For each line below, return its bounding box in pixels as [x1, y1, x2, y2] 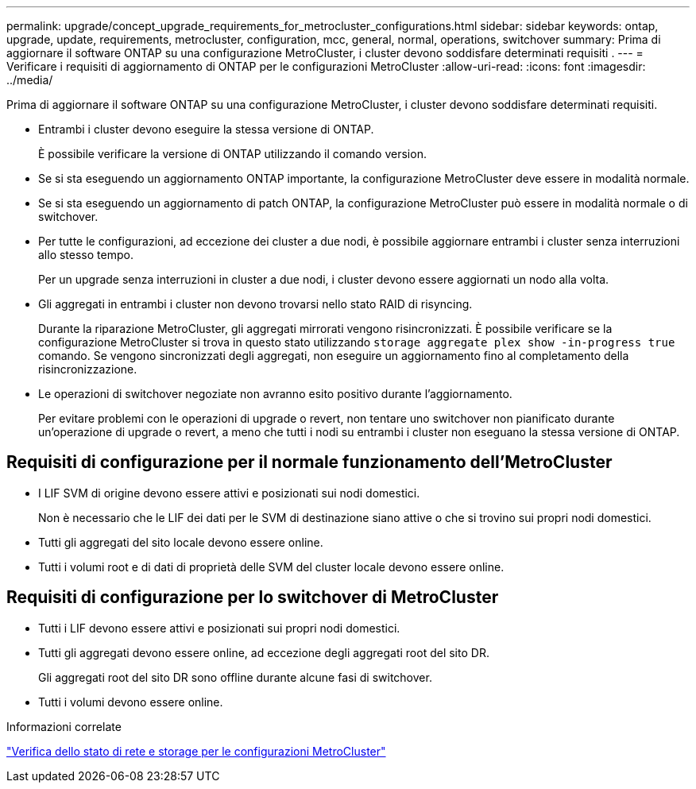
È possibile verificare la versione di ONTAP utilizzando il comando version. [38, 147, 427, 161]
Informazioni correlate [6, 719, 122, 733]
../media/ [6, 73, 53, 87]
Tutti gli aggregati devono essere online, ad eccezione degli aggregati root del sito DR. [38, 645, 489, 659]
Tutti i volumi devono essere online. [38, 694, 223, 709]
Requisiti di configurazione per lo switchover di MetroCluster [6, 587, 499, 608]
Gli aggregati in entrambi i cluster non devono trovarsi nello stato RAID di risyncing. [38, 297, 473, 311]
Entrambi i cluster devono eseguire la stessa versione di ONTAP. [38, 122, 374, 136]
